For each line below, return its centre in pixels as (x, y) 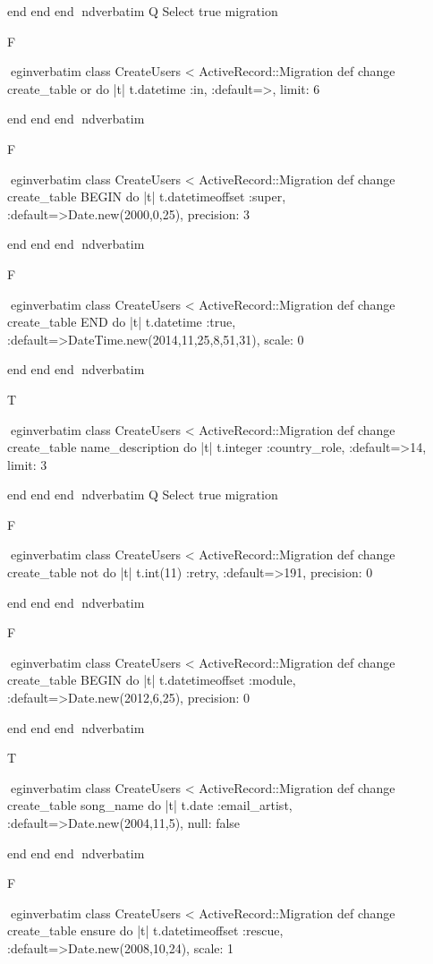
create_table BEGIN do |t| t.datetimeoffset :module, (152, 680)
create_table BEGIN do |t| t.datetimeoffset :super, (147, 196)
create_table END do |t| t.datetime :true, (122, 322)
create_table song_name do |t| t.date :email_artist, (150, 805)
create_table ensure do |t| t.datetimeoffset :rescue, (145, 930)
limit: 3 (27, 464)
